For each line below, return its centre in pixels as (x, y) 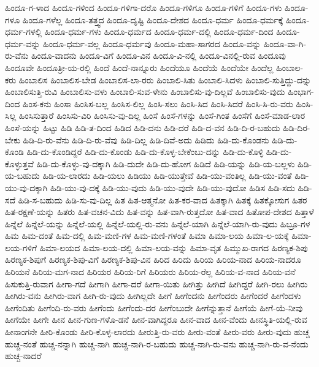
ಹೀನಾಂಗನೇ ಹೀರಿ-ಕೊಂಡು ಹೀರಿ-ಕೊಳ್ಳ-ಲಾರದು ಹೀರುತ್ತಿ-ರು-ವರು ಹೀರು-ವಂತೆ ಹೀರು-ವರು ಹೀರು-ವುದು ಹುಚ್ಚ (157, 332)
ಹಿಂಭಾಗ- (301, 92)
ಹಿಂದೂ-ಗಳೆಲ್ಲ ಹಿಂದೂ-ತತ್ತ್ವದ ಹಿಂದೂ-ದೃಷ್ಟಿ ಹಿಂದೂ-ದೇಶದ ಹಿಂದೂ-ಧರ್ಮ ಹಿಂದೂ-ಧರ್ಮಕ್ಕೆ (153, 19)
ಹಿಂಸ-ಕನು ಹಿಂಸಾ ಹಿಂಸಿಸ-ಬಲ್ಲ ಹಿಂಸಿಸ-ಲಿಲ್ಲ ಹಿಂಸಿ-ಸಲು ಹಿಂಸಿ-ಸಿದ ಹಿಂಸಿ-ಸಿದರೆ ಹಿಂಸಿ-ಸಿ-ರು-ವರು (158, 103)
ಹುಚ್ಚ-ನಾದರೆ (23, 356)
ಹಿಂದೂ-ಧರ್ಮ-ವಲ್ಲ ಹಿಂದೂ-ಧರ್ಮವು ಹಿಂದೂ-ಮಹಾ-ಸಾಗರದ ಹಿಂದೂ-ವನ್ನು (152, 43)
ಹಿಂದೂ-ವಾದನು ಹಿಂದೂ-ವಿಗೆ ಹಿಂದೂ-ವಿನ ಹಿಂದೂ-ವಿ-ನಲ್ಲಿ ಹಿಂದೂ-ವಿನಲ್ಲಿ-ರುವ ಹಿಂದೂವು (158, 55)
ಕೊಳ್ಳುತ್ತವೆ (19, 163)
